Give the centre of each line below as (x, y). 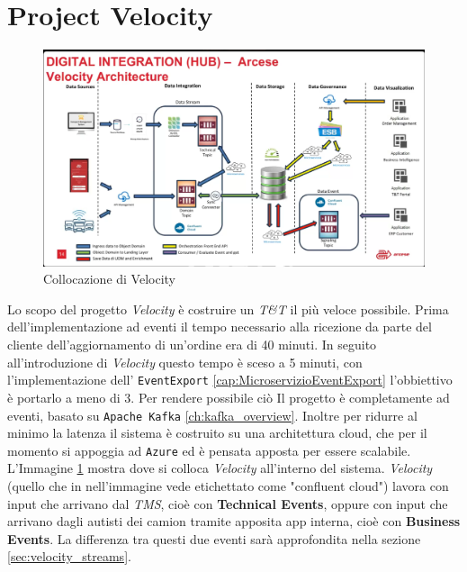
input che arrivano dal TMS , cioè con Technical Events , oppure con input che (228, 503)
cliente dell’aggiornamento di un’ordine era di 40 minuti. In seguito (192, 345)
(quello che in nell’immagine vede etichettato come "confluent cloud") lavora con (228, 486)
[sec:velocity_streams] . (69, 556)
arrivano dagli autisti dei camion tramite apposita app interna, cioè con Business (234, 521)
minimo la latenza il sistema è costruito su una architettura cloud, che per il (217, 433)
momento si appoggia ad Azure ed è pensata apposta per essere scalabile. (209, 450)
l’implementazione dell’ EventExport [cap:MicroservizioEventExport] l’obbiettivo (230, 380)
